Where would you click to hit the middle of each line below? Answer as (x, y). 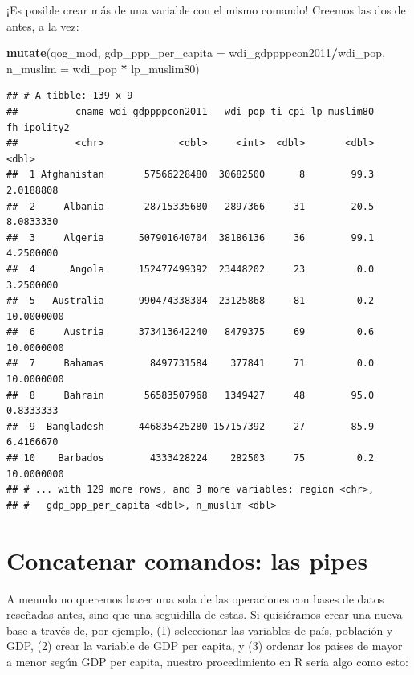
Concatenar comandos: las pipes (187, 560)
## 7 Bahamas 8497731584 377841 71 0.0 (191, 364)
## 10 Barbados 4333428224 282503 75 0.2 (191, 458)
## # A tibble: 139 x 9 (70, 96)
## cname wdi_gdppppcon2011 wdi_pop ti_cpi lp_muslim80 (191, 111)
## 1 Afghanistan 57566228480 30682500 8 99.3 (191, 175)
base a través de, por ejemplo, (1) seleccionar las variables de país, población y (200, 630)
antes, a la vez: (43, 25)
